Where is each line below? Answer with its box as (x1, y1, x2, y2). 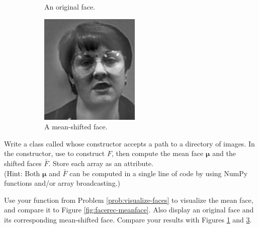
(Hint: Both (4, 168, 40, 178)
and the (212, 148, 236, 159)
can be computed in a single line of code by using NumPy (69, 168, 248, 178)
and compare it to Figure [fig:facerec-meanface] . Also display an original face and (4, 204, 254, 215)
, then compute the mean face (111, 148, 204, 159)
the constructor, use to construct (4, 148, 105, 159)
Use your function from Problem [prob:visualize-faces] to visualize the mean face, (4, 194, 253, 205)
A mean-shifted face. (44, 121, 108, 132)
